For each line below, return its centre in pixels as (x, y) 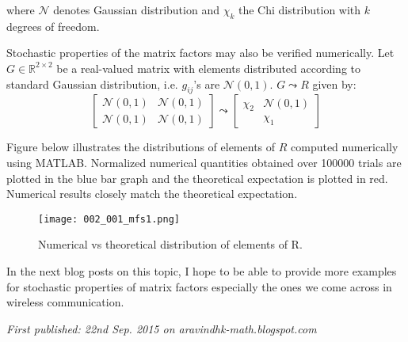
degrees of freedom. (53, 26)
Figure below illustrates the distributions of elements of (141, 147)
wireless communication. (65, 302)
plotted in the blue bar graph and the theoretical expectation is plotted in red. (197, 178)
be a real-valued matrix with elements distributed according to (209, 68)
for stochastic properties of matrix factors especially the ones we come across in (199, 286)
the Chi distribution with (299, 9)
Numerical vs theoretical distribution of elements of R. (170, 244)
